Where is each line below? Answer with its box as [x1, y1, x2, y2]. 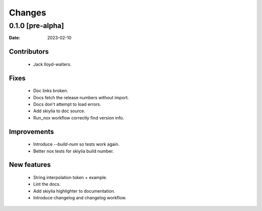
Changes [9, 7, 46, 18]
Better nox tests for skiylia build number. [33, 148, 114, 154]
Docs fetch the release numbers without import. [33, 94, 129, 100]
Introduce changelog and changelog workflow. [33, 195, 127, 201]
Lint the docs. [33, 181, 61, 187]
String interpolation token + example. [33, 174, 108, 180]
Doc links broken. [33, 88, 68, 94]
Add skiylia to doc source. [33, 108, 85, 114]
